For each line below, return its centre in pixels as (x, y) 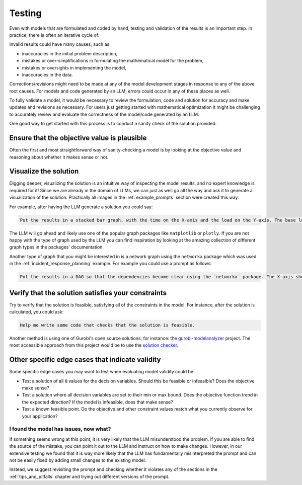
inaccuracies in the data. (47, 74)
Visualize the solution (44, 171)
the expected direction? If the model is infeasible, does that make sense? (97, 402)
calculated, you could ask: (36, 312)
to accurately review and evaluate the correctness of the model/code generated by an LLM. (104, 114)
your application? (40, 416)
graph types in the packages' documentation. (57, 247)
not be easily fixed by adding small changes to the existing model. (78, 460)
